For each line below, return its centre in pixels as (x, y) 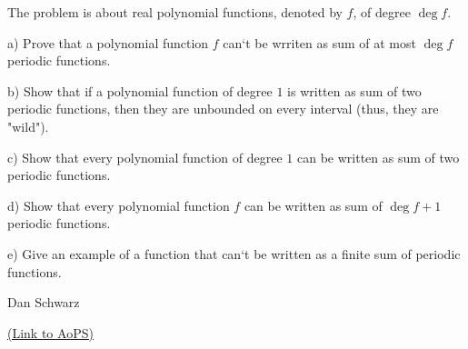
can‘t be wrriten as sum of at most (319, 42)
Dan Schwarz (44, 302)
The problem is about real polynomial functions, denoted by (175, 12)
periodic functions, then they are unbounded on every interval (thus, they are (223, 109)
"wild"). (28, 126)
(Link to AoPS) (50, 332)
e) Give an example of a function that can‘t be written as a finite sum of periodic (234, 253)
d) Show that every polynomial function (119, 205)
